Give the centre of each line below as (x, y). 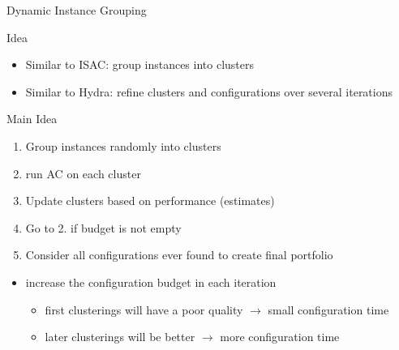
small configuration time (328, 309)
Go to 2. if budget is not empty (103, 227)
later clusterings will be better (120, 337)
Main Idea (32, 119)
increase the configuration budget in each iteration (151, 282)
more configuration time (280, 337)
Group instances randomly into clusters (123, 145)
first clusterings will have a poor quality (144, 309)
